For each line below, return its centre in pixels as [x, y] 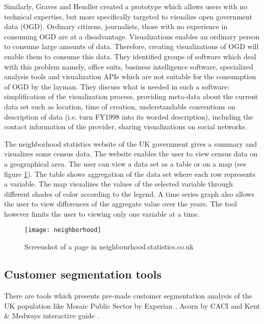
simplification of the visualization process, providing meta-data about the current [131, 96]
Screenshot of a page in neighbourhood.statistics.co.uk [109, 247]
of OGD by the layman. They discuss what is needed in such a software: [117, 86]
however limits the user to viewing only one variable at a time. [102, 213]
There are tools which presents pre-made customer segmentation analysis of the [128, 295]
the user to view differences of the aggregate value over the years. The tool [121, 204]
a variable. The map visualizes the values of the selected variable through [118, 184]
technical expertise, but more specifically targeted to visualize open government [128, 16]
